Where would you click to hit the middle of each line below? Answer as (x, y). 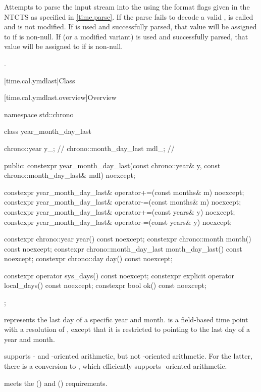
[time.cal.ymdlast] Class (40, 80)
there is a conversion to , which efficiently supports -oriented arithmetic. (116, 366)
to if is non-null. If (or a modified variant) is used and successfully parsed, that (126, 36)
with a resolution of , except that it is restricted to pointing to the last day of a (127, 329)
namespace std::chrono (39, 114)
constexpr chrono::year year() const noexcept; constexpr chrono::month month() (128, 239)
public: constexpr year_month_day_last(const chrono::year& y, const (112, 165)
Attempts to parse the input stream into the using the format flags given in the (127, 7)
